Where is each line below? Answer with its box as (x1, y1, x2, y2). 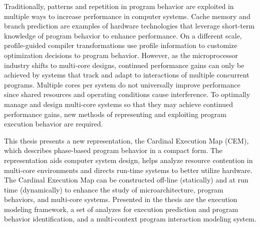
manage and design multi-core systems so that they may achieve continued (4, 98, 233, 109)
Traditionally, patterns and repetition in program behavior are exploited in (4, 1, 234, 11)
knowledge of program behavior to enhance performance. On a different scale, (4, 30, 242, 40)
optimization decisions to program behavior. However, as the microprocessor (4, 49, 238, 60)
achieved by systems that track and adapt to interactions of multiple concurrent (4, 69, 249, 80)
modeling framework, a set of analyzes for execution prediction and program (4, 203, 238, 214)
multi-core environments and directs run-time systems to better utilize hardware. (4, 164, 252, 175)
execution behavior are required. (4, 118, 103, 129)
